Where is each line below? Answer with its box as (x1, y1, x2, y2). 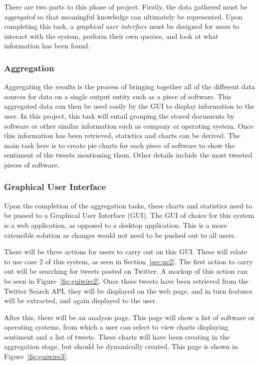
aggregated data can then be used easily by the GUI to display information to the (4, 101, 255, 111)
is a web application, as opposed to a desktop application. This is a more (4, 219, 227, 230)
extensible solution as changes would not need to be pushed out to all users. (4, 229, 236, 240)
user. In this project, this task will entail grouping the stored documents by (4, 110, 235, 121)
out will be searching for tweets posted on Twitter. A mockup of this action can (4, 266, 248, 276)
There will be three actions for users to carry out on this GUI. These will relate (4, 246, 248, 257)
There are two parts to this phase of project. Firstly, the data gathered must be (4, 1, 248, 11)
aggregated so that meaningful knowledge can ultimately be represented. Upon (4, 11, 243, 21)
